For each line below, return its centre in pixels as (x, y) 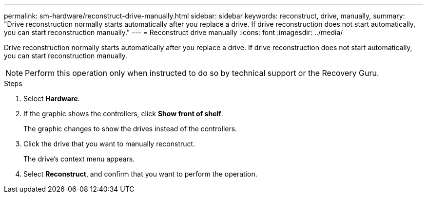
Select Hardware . (52, 98)
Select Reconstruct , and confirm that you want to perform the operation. (140, 174)
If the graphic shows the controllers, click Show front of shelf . (123, 114)
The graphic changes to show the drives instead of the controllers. (130, 129)
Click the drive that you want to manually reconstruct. (109, 144)
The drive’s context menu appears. (79, 159)
